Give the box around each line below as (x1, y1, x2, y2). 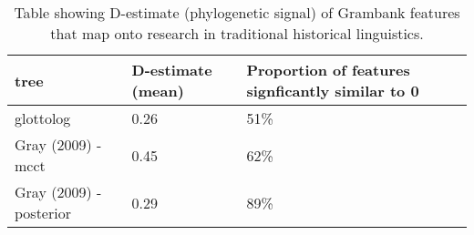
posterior (15, 202, 71, 223)
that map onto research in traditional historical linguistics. (50, 23, 424, 44)
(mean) (131, 80, 184, 101)
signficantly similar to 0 (246, 80, 419, 101)
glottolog (15, 107, 71, 128)
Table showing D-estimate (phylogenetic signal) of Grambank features (14, 2, 460, 23)
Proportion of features (246, 59, 410, 80)
